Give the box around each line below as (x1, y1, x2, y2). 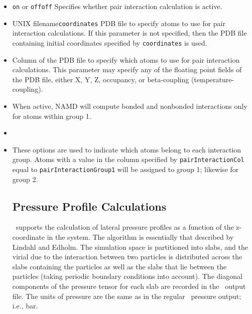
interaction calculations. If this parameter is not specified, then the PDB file (12, 28, 247, 38)
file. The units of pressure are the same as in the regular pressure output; (12, 290, 241, 301)
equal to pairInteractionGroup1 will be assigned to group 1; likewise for (12, 164, 239, 174)
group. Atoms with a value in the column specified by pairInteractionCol (12, 154, 244, 165)
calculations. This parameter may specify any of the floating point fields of (12, 64, 242, 75)
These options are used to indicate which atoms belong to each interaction (12, 144, 241, 154)
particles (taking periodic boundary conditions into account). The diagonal (12, 271, 242, 281)
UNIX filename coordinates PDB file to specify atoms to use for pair (12, 18, 225, 28)
